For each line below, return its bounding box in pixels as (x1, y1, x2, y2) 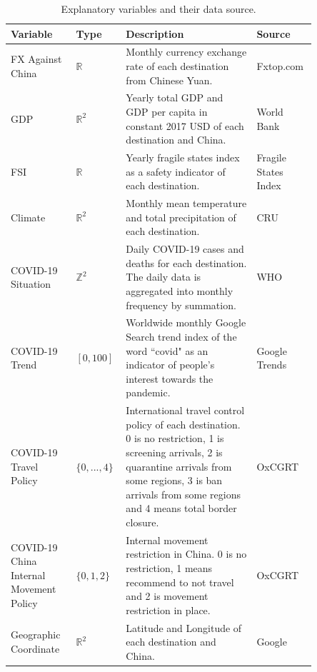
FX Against (11, 51, 62, 66)
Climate (11, 209, 46, 224)
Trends (256, 357, 287, 372)
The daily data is (126, 269, 201, 284)
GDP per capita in (126, 104, 208, 119)
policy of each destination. (126, 416, 241, 431)
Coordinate (11, 641, 60, 656)
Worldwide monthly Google (126, 315, 246, 330)
